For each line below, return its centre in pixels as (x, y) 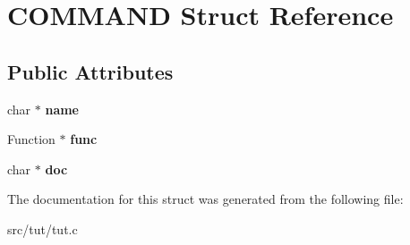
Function (31, 139)
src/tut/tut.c (43, 228)
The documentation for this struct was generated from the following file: (205, 199)
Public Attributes (90, 71)
